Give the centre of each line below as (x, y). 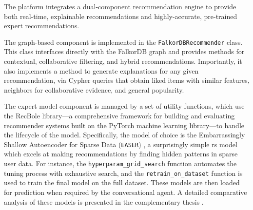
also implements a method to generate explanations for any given (101, 70)
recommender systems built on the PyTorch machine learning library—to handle (124, 125)
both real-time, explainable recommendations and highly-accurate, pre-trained (121, 16)
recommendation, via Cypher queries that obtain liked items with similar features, (127, 80)
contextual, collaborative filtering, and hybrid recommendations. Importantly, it (123, 61)
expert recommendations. (42, 26)
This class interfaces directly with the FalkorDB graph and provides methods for (124, 51)
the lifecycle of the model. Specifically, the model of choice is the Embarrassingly (125, 135)
